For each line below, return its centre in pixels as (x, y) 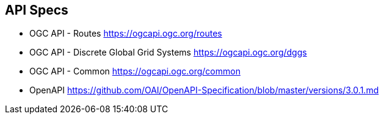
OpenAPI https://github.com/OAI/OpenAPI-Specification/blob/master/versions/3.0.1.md (204, 90)
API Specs (37, 10)
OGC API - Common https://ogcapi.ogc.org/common (135, 71)
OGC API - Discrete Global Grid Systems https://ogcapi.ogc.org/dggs (168, 52)
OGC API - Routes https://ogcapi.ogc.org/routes (126, 34)
